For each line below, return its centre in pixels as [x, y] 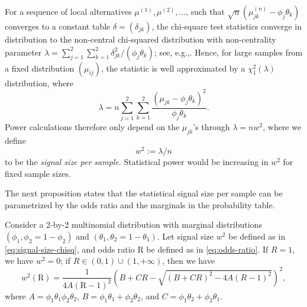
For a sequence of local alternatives [68, 11]
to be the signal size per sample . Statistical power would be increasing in [137, 161]
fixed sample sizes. [38, 173]
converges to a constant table [58, 26]
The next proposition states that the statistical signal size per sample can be [144, 193]
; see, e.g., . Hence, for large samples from [228, 52]
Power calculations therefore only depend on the [92, 127]
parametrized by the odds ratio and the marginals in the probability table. [140, 204]
